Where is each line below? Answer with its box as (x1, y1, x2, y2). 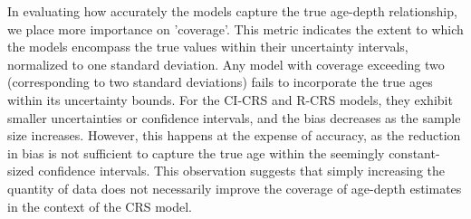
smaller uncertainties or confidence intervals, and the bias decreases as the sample (7, 108, 461, 127)
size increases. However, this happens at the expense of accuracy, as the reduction (7, 126, 461, 145)
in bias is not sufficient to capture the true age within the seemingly (7, 143, 385, 162)
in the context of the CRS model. (7, 196, 192, 215)
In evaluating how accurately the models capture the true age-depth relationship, (7, 2, 457, 20)
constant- (389, 143, 440, 162)
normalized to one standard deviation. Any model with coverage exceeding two (7, 54, 445, 73)
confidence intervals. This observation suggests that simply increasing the (38, 161, 445, 180)
